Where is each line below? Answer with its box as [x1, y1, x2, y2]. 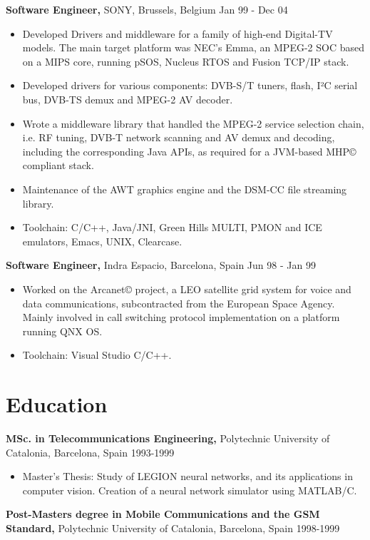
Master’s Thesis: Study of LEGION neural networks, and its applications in [22, 469, 353, 484]
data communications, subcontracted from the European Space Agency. [22, 295, 335, 310]
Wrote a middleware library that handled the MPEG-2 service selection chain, [22, 116, 364, 131]
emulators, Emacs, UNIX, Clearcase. [22, 233, 183, 248]
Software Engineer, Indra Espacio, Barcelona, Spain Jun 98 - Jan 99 [6, 258, 316, 272]
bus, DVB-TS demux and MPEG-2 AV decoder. [22, 91, 233, 106]
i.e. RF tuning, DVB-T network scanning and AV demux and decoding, [22, 130, 335, 145]
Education [6, 389, 108, 419]
